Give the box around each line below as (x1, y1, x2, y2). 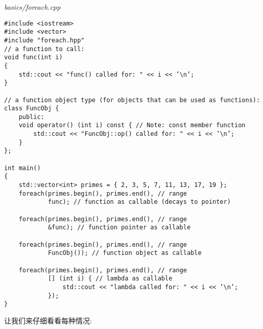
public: (18, 113, 44, 121)
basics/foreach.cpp (4, 2, 61, 12)
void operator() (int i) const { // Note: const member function (18, 122, 246, 129)
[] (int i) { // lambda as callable (47, 275, 173, 283)
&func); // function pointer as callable (47, 224, 191, 231)
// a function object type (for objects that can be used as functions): (4, 96, 260, 104)
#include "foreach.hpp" (4, 36, 85, 44)
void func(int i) (4, 54, 63, 61)
